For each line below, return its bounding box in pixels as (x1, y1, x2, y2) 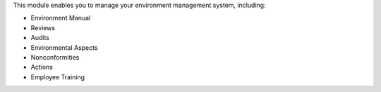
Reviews (30, 23, 56, 32)
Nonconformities (30, 53, 80, 61)
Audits (30, 34, 49, 42)
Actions (30, 63, 53, 72)
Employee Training (30, 72, 85, 81)
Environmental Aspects (30, 43, 98, 52)
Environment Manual (30, 14, 91, 22)
